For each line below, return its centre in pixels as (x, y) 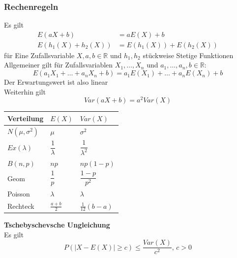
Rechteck (21, 206)
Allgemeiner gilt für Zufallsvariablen (59, 65)
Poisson (19, 193)
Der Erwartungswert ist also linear (56, 82)
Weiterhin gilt (25, 91)
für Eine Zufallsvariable (39, 55)
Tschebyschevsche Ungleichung (57, 224)
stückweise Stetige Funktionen (188, 55)
